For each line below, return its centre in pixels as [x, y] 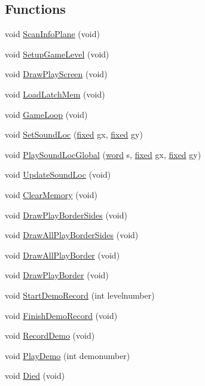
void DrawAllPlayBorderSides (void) [72, 235]
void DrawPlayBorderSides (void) [66, 215]
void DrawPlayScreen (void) [56, 74]
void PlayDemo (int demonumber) [68, 355]
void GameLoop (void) [46, 114]
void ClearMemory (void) [51, 194]
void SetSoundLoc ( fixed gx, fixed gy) [74, 134]
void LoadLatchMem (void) [55, 94]
